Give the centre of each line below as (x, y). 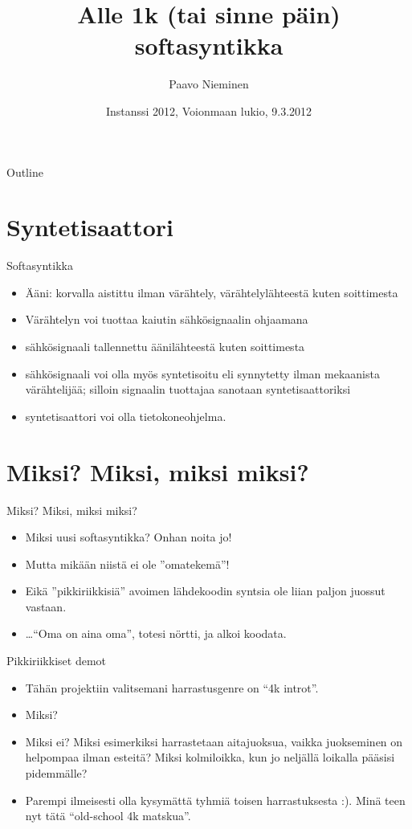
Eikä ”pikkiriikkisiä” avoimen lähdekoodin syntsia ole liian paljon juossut (205, 591)
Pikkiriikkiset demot (56, 661)
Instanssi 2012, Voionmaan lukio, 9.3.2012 (209, 110)
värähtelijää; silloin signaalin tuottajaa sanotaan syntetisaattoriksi (188, 389)
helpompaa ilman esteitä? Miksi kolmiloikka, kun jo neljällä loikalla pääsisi (210, 757)
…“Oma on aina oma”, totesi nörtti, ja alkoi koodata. (156, 633)
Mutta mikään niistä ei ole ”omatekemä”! (127, 564)
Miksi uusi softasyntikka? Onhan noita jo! (128, 537)
